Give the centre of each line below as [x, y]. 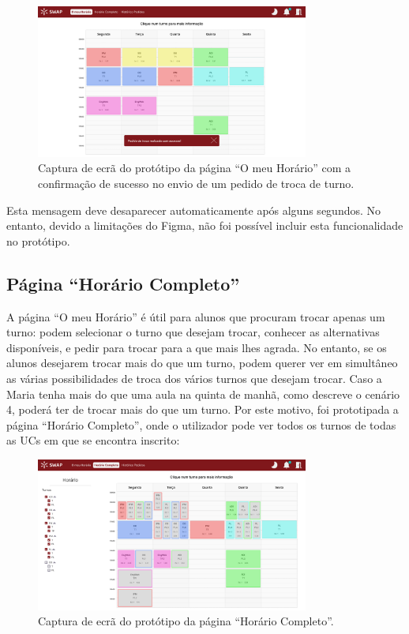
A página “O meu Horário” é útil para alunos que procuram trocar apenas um [196, 316]
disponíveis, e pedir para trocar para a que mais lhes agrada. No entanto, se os [197, 347]
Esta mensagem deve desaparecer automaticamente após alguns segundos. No [194, 210]
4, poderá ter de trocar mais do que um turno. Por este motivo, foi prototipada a [203, 409]
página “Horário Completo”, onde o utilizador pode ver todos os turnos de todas [201, 424]
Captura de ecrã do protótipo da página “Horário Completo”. [186, 621]
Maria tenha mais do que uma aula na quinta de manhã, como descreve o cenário [203, 394]
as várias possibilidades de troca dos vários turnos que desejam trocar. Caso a [194, 378]
